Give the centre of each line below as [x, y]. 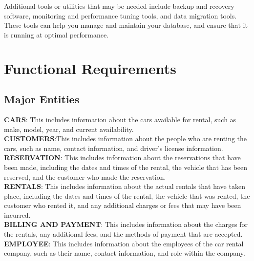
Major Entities [42, 99]
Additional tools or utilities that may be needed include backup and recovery [119, 6]
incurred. [17, 214]
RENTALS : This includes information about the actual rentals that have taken [125, 186]
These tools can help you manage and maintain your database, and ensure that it [126, 25]
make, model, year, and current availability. [69, 129]
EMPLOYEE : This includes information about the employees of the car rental [124, 243]
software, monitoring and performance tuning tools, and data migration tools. [120, 15]
